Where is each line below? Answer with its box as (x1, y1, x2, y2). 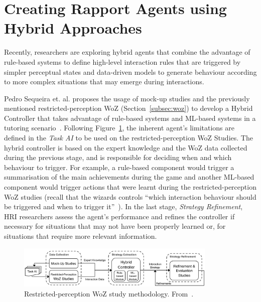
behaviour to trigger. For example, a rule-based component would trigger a (4, 162, 234, 172)
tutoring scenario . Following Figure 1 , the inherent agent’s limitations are (4, 122, 234, 133)
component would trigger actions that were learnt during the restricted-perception (4, 182, 256, 192)
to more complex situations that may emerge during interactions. (4, 76, 204, 87)
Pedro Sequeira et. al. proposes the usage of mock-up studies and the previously (4, 93, 250, 103)
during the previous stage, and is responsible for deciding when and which (4, 152, 232, 163)
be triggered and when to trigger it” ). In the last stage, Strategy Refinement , (4, 201, 243, 212)
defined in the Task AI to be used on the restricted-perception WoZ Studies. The (4, 132, 253, 143)
